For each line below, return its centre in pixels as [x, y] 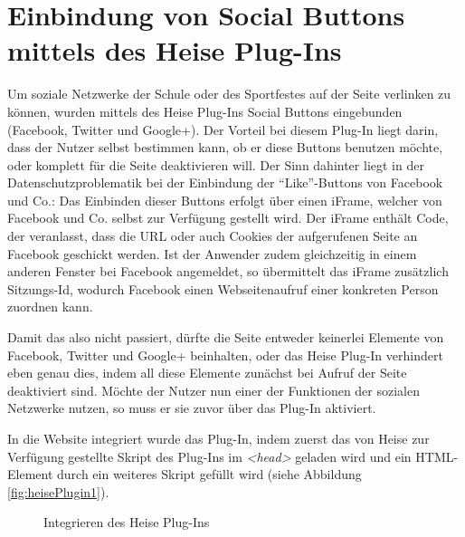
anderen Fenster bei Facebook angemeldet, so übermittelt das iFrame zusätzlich [228, 271]
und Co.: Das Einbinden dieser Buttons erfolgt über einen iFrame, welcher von [225, 200]
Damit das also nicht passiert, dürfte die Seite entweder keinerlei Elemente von [226, 337]
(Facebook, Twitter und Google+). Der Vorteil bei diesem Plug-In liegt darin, [223, 129]
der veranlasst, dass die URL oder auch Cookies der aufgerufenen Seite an [213, 236]
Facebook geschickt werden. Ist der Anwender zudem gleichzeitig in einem [212, 253]
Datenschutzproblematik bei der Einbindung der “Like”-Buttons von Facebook [225, 182]
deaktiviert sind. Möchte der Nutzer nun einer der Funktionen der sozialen [214, 390]
